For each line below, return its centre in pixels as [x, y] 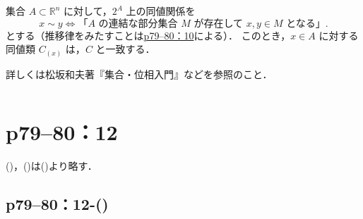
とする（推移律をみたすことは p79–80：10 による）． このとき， [148, 35]
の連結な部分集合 [138, 24]
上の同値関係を [161, 11]
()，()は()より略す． [52, 166]
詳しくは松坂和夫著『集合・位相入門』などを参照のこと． [139, 74]
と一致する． [125, 49]
